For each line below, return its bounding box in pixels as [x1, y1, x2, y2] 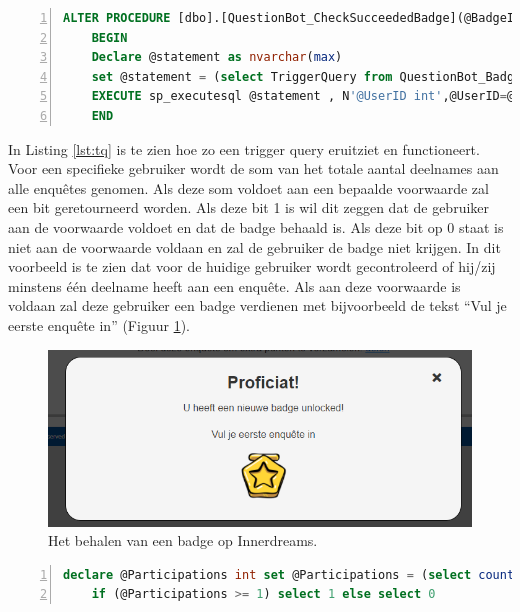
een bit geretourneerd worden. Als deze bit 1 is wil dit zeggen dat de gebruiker [8, 197, 490, 218]
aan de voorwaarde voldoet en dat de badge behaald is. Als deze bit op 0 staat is [8, 216, 504, 237]
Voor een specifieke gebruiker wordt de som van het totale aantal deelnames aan [8, 158, 499, 179]
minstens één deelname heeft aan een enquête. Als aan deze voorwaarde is [8, 275, 461, 296]
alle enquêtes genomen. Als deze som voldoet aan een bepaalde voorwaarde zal [8, 177, 489, 198]
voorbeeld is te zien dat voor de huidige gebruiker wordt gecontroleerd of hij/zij [8, 256, 496, 277]
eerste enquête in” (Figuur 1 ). [8, 314, 190, 335]
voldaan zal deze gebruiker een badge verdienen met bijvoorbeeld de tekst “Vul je [8, 295, 507, 316]
